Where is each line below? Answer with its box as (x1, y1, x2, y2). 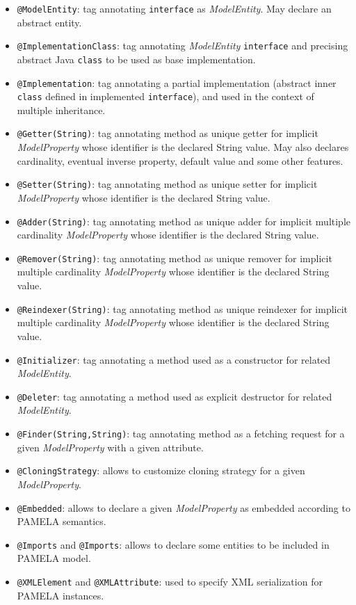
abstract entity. (17, 15, 82, 29)
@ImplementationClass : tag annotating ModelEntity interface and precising (17, 38, 348, 53)
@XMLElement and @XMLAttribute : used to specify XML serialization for (17, 574, 323, 588)
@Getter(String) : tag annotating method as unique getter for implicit (17, 126, 318, 140)
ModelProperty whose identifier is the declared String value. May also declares (17, 140, 349, 154)
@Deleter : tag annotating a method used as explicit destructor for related (17, 389, 332, 403)
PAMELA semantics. (17, 514, 106, 529)
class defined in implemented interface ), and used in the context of (17, 89, 314, 104)
